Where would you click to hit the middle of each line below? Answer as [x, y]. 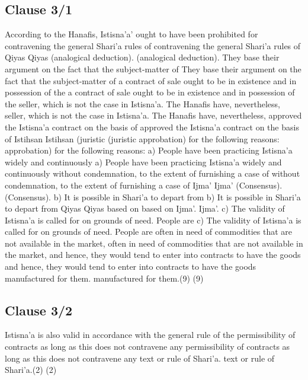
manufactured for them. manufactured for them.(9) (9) [104, 278]
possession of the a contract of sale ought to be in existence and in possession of [150, 92]
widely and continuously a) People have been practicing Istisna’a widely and [143, 162]
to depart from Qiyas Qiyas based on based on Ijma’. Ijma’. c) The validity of [145, 208]
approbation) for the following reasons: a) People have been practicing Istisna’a [149, 150]
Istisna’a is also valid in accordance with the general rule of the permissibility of [150, 335]
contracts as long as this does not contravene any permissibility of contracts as [147, 347]
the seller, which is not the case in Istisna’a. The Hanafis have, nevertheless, [142, 103]
